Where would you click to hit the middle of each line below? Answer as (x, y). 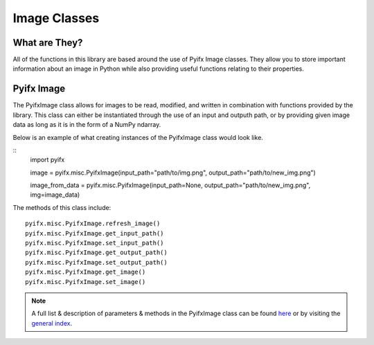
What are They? (48, 43)
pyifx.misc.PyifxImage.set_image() (86, 282)
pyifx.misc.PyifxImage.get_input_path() (95, 233)
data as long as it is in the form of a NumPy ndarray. (87, 125)
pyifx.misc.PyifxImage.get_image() (86, 272)
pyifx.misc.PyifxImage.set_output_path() (96, 262)
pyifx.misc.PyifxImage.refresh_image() (93, 224)
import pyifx (47, 160)
